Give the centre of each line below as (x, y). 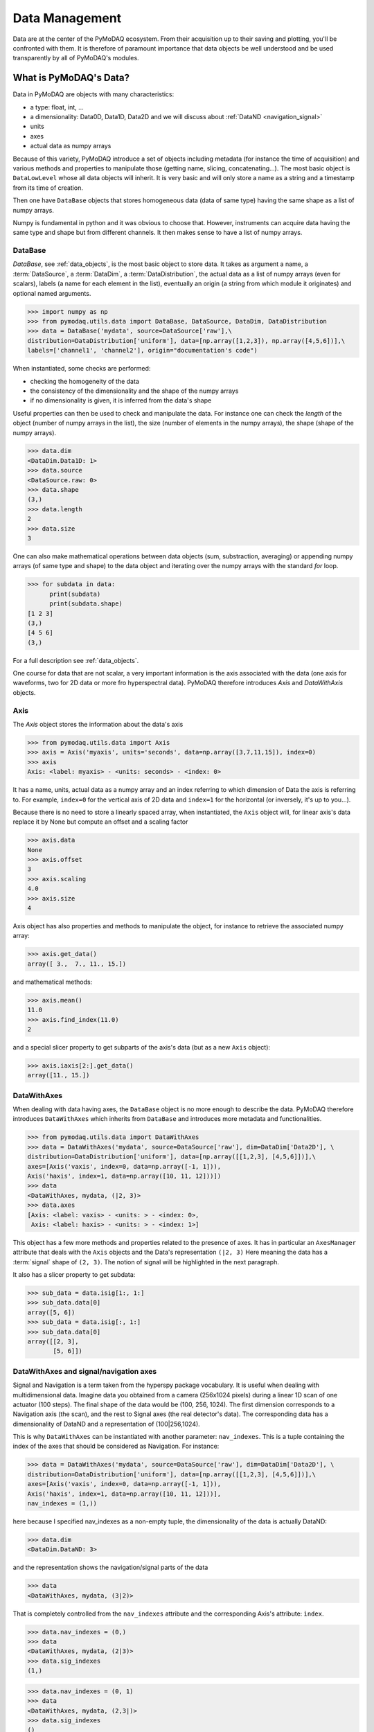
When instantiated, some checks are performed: (82, 369)
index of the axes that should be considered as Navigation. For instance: (116, 1446)
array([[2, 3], (53, 1342)
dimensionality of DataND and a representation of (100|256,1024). (106, 1424)
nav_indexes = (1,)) (62, 1504)
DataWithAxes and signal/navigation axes (85, 1371)
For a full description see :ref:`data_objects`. (76, 660)
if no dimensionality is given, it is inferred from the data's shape (121, 400)
